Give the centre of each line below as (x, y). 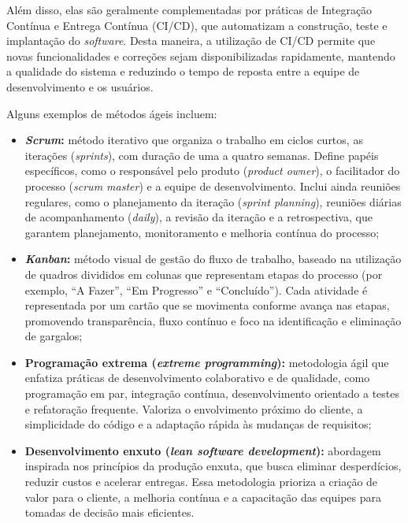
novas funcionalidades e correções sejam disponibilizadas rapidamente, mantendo (201, 56)
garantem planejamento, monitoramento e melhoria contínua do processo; (202, 232)
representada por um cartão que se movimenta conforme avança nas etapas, (207, 305)
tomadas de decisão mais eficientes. (109, 512)
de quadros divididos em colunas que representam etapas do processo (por (204, 274)
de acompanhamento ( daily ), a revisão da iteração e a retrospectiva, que (198, 217)
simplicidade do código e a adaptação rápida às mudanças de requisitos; (198, 424)
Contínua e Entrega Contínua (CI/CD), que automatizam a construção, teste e (197, 25)
